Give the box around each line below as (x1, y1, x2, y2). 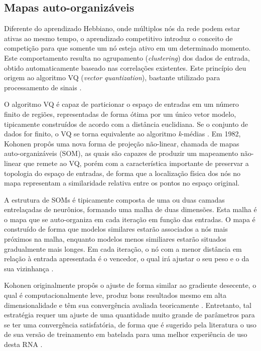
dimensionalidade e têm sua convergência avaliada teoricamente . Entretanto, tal (4, 299, 251, 310)
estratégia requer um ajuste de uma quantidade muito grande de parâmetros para (4, 309, 255, 320)
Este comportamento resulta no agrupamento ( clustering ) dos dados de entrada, (4, 52, 250, 63)
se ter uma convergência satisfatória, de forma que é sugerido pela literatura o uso (4, 319, 256, 329)
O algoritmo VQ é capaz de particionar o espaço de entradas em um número (4, 99, 239, 109)
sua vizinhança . (4, 263, 54, 273)
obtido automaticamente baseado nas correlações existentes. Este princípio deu (4, 62, 246, 73)
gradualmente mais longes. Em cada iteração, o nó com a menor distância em (4, 243, 242, 254)
